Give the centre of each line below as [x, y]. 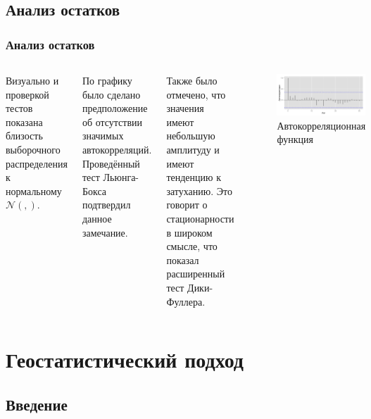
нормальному [34, 190]
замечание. [105, 232]
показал [183, 259]
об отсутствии [112, 121]
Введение [37, 404]
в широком [189, 232]
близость [24, 136]
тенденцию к [194, 177]
